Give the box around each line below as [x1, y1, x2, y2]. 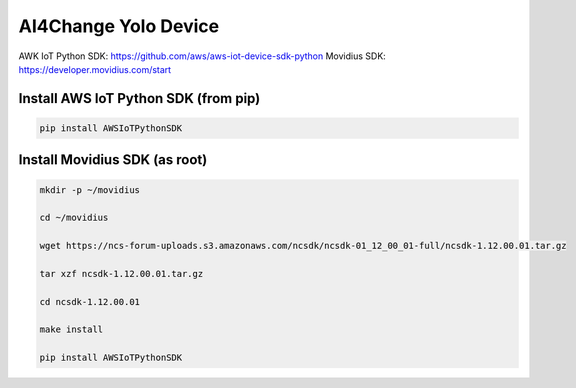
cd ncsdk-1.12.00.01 [39, 296, 140, 307]
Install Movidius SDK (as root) [18, 151, 208, 169]
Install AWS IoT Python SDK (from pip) [18, 90, 261, 107]
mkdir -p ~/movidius [39, 184, 140, 195]
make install [39, 324, 104, 335]
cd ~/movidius [39, 212, 109, 224]
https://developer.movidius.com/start [18, 63, 172, 75]
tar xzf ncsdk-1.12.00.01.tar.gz [39, 268, 204, 279]
